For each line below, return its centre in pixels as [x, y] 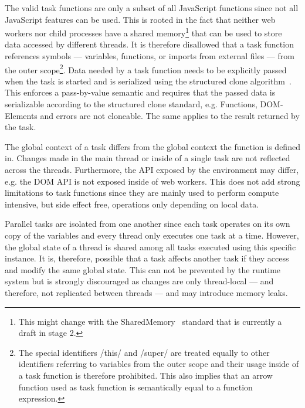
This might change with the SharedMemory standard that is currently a [150, 321]
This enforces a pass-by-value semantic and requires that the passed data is [140, 92]
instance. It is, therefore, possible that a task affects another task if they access [147, 258]
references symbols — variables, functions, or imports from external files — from [150, 56]
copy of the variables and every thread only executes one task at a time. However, [152, 235]
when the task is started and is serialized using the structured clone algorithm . [148, 81]
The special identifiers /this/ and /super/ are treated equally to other [144, 352]
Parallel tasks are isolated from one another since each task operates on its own [148, 224]
